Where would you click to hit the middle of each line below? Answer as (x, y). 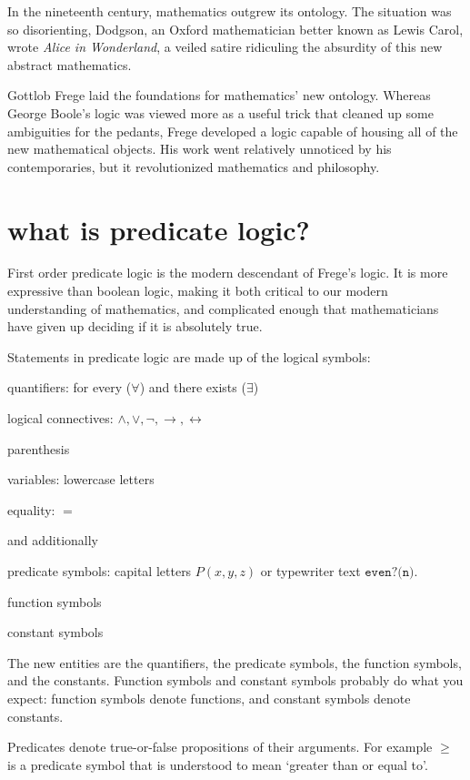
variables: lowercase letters (81, 479)
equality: (31, 509)
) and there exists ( (193, 387)
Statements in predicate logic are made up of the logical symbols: (189, 356)
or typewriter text (310, 571)
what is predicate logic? (159, 229)
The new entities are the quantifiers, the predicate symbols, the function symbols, (235, 662)
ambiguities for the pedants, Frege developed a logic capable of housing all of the (233, 131)
